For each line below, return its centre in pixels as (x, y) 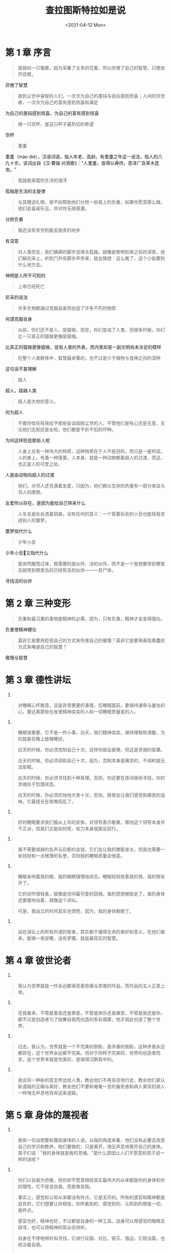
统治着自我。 (31, 1245)
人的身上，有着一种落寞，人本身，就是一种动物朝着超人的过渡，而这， (91, 458)
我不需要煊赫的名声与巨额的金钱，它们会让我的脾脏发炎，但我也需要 (89, 849)
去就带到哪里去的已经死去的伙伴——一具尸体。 (67, 570)
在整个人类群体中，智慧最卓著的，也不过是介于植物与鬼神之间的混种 (89, 358)
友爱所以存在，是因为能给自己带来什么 (45, 503)
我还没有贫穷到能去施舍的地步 (49, 230)
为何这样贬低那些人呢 (27, 440)
